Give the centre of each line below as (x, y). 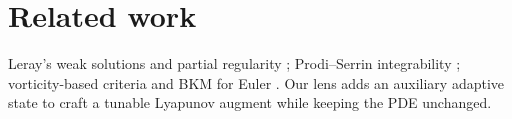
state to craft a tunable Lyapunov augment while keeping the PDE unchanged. (250, 102)
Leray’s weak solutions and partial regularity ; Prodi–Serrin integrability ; (234, 63)
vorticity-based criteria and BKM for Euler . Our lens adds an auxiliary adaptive (256, 82)
